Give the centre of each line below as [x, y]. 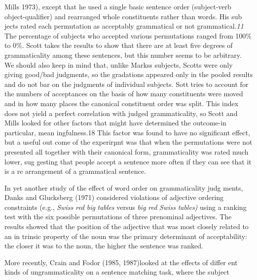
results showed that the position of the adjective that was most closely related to [127, 226]
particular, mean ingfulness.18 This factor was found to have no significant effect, [127, 132]
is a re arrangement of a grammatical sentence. [75, 171]
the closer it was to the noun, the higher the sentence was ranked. [104, 246]
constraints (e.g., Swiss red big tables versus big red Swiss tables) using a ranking [126, 207]
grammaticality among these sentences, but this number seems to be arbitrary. [123, 55]
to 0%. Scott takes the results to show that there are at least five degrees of [119, 45]
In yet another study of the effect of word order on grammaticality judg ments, [124, 187]
